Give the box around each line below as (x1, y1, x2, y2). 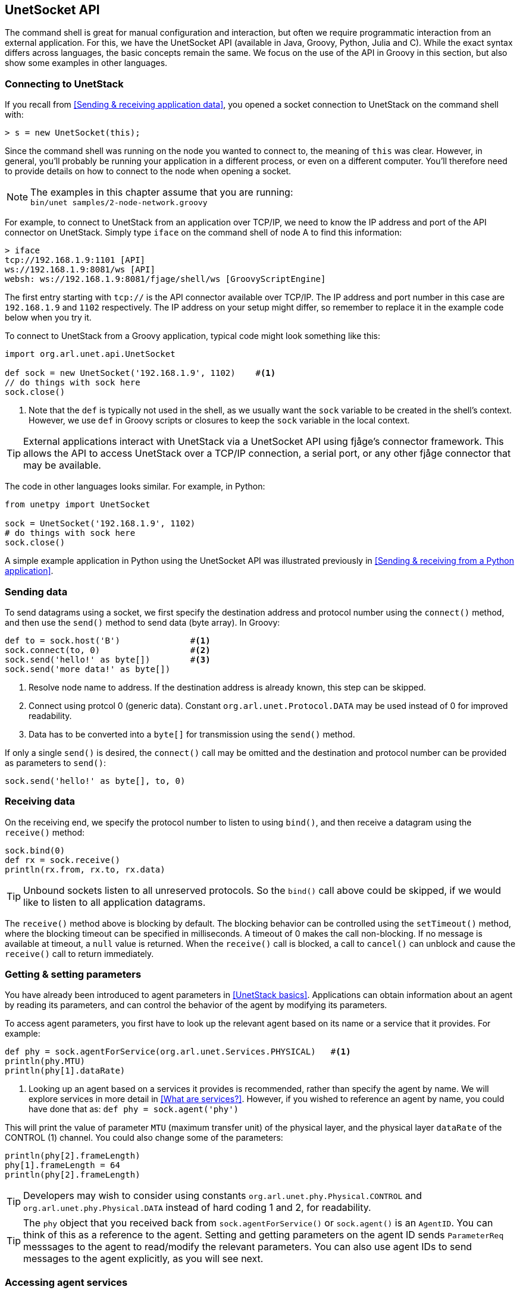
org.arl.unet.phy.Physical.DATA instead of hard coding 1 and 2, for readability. (23, 1201, 371, 1214)
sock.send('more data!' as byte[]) (5, 664, 171, 674)
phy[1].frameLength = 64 (5, 1160, 120, 1170)
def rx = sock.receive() (5, 855, 120, 865)
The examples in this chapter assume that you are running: (30, 186, 293, 199)
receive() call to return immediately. (5, 948, 154, 959)
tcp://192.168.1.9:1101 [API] (5, 255, 146, 265)
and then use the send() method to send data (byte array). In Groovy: (5, 617, 280, 627)
